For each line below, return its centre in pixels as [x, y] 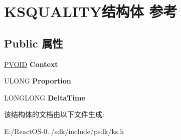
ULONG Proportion [38, 81]
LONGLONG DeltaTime [45, 97]
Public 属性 [34, 43]
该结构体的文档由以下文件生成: [54, 114]
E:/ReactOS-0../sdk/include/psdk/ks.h [64, 131]
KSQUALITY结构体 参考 [91, 11]
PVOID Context [31, 64]
